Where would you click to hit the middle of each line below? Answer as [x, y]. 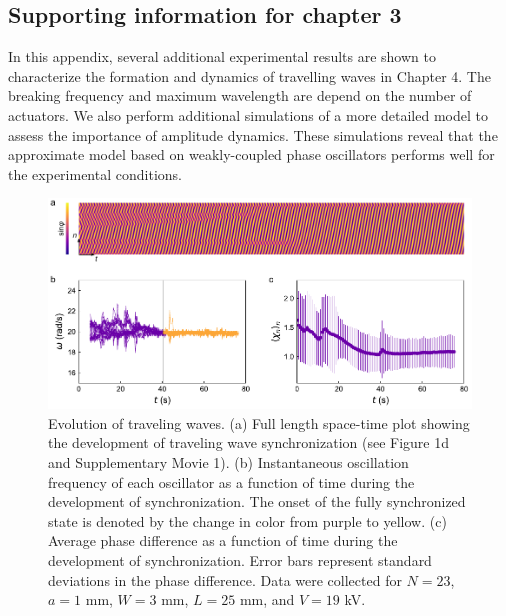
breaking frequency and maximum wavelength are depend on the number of [240, 95]
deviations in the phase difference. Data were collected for [225, 579]
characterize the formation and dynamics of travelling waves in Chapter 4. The [249, 75]
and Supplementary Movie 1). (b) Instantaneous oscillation [228, 462]
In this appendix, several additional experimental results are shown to [222, 56]
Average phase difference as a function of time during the [223, 540]
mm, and [267, 599]
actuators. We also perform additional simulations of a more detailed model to [248, 114]
